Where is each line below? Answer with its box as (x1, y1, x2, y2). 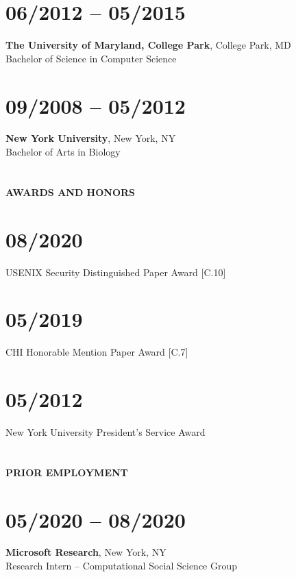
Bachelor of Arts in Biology (5, 145, 121, 159)
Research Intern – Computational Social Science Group (5, 558, 238, 573)
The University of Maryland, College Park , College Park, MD (5, 38, 291, 52)
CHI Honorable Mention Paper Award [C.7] (5, 345, 188, 359)
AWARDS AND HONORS (5, 184, 136, 199)
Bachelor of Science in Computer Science (5, 51, 177, 65)
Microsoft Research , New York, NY (5, 545, 166, 559)
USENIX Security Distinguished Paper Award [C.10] (5, 265, 226, 279)
